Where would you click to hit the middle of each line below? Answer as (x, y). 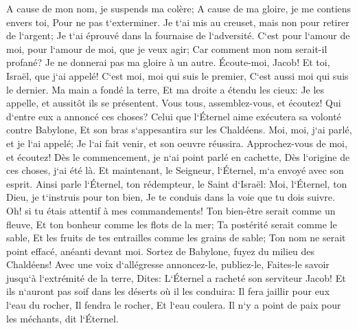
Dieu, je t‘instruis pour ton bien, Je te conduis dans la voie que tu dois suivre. (171, 197)
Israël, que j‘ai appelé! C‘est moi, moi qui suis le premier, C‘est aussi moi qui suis (177, 75)
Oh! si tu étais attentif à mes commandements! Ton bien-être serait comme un (171, 210)
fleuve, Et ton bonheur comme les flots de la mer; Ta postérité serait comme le (172, 224)
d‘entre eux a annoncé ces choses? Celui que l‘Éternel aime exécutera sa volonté (174, 116)
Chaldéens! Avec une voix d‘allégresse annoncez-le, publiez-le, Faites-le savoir (168, 264)
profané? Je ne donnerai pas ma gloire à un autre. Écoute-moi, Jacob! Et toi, (168, 62)
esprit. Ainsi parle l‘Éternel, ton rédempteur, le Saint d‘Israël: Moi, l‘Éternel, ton (177, 183)
